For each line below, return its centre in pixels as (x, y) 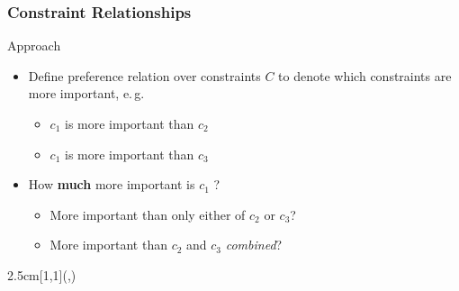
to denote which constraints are (365, 75)
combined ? (254, 245)
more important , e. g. (86, 93)
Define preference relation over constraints (144, 75)
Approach (34, 45)
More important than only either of (148, 214)
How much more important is (112, 184)
